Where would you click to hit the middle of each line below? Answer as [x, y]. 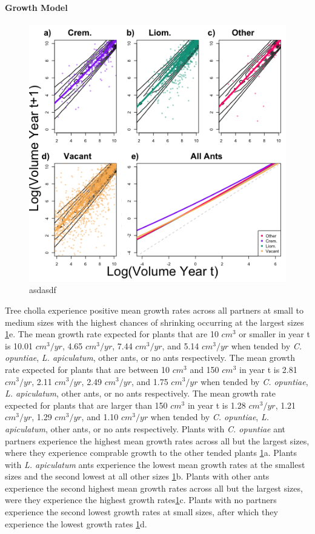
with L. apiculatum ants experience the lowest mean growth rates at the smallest [155, 464]
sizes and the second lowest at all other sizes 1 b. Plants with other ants [137, 476]
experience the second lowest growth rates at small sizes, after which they [141, 512]
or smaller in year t [274, 334]
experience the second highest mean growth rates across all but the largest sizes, [154, 488]
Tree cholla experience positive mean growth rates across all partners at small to [154, 310]
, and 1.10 [100, 417]
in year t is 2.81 [268, 369]
